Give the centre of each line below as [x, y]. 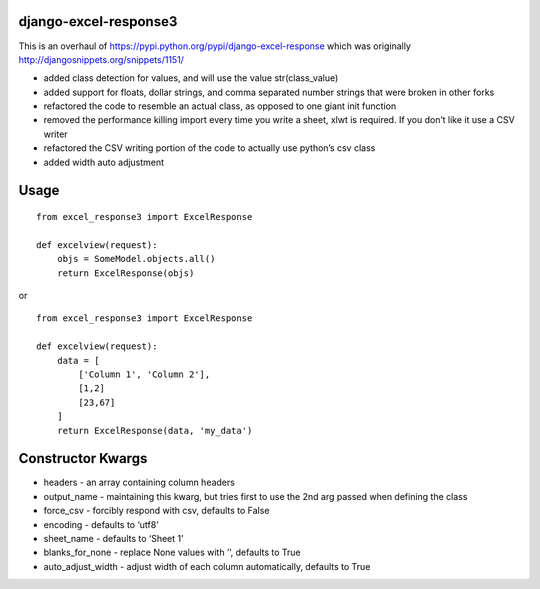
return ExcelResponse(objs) [125, 273]
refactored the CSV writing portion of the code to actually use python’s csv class [209, 148]
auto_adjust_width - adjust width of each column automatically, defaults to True [207, 566]
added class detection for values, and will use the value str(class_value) [191, 78]
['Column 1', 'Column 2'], [144, 374]
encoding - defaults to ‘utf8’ [101, 524]
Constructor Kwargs [83, 458]
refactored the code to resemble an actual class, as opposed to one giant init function [220, 106]
